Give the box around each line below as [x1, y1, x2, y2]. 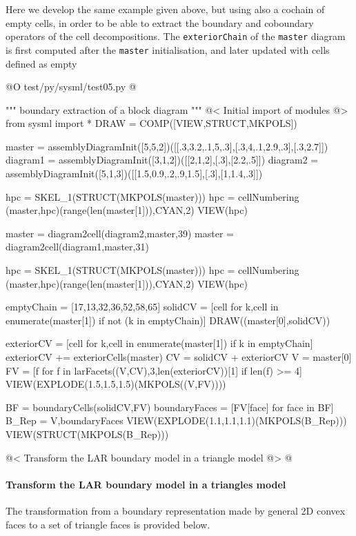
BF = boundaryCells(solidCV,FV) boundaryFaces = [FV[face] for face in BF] [6, 399, 334, 414]
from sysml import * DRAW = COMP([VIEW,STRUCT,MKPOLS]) [6, 116, 297, 130]
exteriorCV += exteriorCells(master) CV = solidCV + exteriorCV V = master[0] [6, 350, 352, 364]
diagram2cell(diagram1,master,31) [6, 239, 149, 254]
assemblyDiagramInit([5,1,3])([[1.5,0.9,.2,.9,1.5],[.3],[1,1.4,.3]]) [6, 166, 263, 181]
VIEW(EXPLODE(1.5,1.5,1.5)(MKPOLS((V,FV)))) [6, 377, 226, 391]
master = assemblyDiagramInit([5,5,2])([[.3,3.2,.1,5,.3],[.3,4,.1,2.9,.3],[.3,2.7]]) [6, 139, 328, 153]
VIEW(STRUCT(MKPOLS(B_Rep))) [6, 426, 169, 441]
